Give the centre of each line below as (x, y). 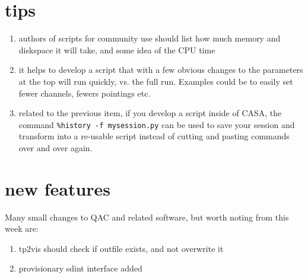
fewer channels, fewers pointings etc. (85, 93)
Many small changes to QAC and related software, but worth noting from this (147, 217)
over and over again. (55, 147)
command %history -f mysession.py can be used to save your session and (157, 124)
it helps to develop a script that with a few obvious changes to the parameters (161, 70)
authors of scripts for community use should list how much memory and (150, 38)
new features (58, 188)
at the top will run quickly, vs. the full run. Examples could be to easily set (156, 81)
